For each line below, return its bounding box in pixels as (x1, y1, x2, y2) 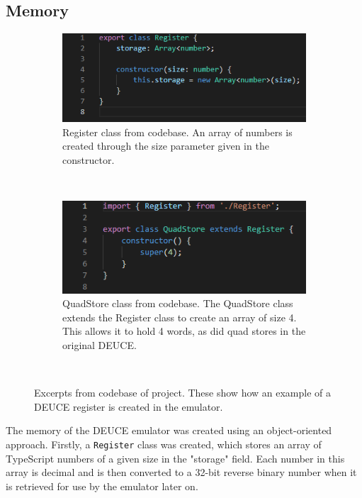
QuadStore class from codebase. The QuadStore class (62, 296, 293, 311)
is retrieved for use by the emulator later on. (6, 478, 198, 493)
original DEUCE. (62, 338, 137, 353)
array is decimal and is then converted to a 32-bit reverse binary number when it (6, 465, 357, 480)
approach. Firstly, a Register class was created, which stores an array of (6, 436, 322, 451)
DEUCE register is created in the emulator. (34, 399, 223, 414)
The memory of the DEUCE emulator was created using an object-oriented (6, 423, 332, 438)
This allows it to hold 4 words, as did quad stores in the (62, 323, 306, 338)
